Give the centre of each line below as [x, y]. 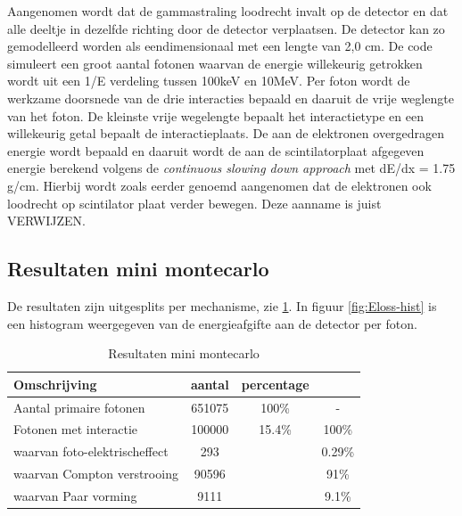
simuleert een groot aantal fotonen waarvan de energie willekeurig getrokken [215, 63]
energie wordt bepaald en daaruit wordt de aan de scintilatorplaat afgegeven [216, 150]
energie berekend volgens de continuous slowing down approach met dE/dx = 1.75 [231, 168]
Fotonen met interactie [76, 429]
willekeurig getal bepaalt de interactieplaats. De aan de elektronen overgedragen [226, 133]
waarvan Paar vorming [75, 495]
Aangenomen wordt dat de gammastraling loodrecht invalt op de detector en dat [228, 11]
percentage [275, 384]
